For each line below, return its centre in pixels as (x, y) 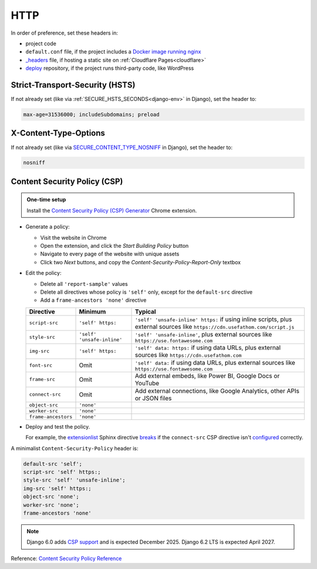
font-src (41, 365)
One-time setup (46, 200)
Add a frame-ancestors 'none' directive (93, 300)
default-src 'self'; (53, 464)
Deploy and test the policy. (58, 426)
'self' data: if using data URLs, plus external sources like (215, 362)
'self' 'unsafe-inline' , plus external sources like (203, 334)
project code (41, 43)
